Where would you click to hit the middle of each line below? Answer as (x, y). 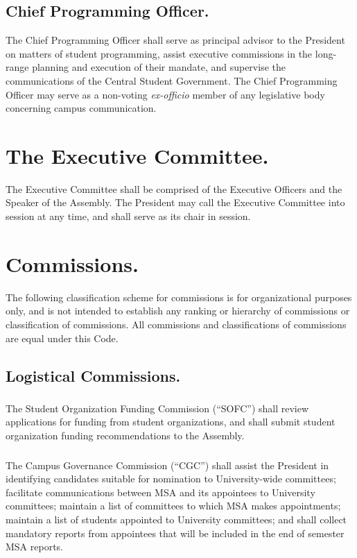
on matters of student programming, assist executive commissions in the (159, 53)
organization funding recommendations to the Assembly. (125, 436)
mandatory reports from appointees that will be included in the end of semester (175, 533)
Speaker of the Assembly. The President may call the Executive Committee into (175, 202)
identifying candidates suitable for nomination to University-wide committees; (171, 479)
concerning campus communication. (81, 108)
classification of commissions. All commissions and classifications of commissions (176, 324)
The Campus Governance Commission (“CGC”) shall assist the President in (167, 465)
